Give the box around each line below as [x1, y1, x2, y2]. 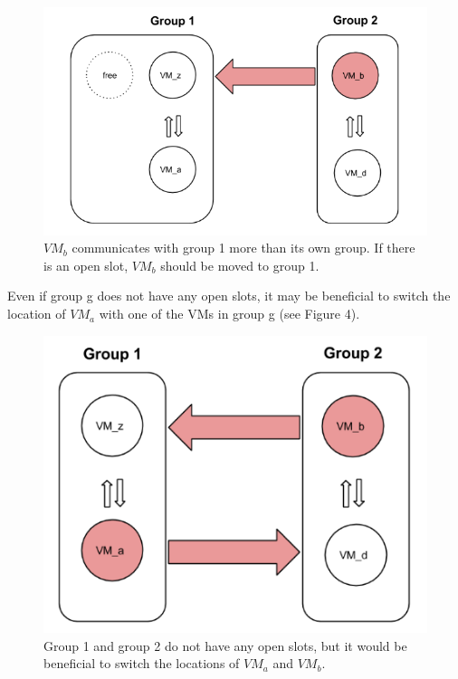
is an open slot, [43, 255, 129, 274]
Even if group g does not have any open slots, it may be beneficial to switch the [7, 286, 451, 305]
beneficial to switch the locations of [43, 654, 240, 673]
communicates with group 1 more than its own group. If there [72, 238, 415, 257]
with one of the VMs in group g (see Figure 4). [99, 304, 360, 323]
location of [7, 304, 66, 323]
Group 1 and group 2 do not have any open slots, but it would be [43, 636, 407, 655]
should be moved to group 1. [160, 255, 320, 274]
